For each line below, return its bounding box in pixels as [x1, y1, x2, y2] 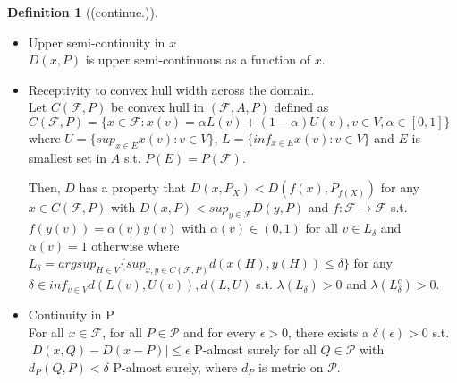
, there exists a [288, 322, 369, 341]
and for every [183, 322, 256, 341]
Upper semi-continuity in [28, 32, 165, 51]
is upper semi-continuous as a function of [85, 50, 310, 69]
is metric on [258, 357, 324, 376]
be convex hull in [110, 98, 205, 116]
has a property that [79, 178, 187, 197]
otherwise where [91, 235, 180, 254]
